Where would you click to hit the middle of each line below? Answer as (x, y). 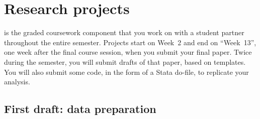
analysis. (17, 82)
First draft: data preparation (80, 109)
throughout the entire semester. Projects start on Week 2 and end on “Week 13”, (130, 42)
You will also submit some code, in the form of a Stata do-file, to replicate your (126, 72)
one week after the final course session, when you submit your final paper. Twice (128, 52)
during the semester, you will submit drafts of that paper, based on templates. (125, 62)
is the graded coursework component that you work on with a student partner (124, 32)
